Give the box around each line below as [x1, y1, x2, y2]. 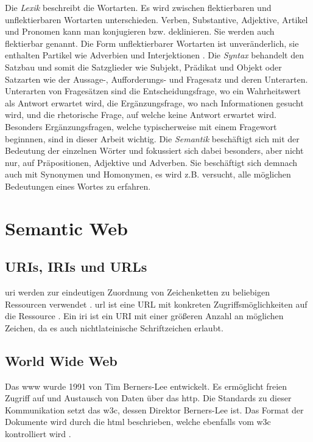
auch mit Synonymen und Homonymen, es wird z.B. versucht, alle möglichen [5, 168, 291, 181]
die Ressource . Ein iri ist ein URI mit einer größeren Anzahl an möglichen [5, 309, 284, 322]
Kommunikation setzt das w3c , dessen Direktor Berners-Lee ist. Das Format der [5, 403, 304, 416]
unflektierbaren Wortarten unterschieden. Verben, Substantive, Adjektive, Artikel [5, 13, 308, 26]
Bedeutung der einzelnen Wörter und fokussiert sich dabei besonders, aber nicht [5, 144, 304, 157]
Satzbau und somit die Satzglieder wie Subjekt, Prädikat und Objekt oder [5, 60, 282, 73]
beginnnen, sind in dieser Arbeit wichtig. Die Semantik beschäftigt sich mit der [5, 132, 300, 145]
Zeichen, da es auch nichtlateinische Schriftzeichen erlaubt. [5, 321, 223, 334]
